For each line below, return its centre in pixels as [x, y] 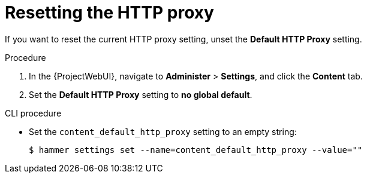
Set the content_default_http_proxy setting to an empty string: [163, 131]
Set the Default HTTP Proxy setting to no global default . [141, 94]
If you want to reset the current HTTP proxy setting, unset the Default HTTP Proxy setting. [183, 39]
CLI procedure [33, 113]
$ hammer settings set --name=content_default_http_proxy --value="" [196, 150]
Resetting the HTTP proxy [109, 13]
